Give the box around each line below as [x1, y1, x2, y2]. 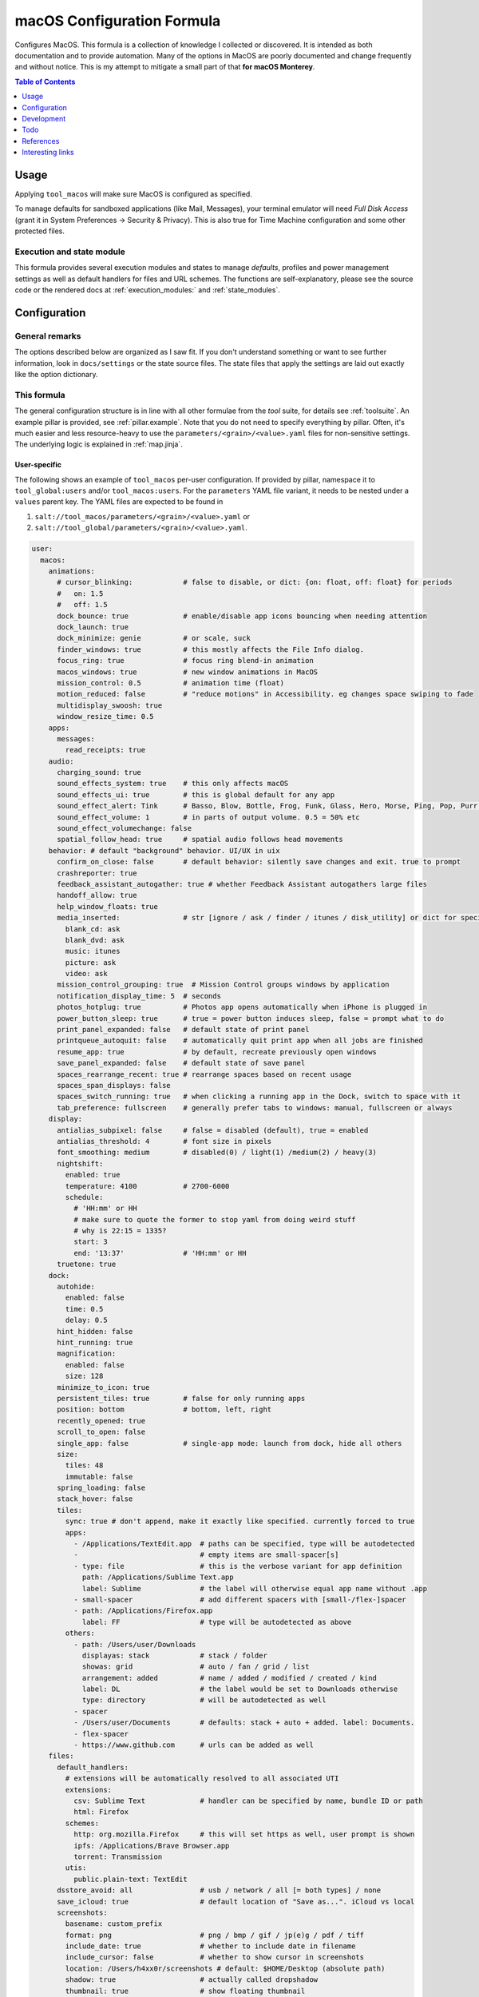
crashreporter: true [57, 868, 137, 878]
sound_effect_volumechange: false [57, 824, 192, 833]
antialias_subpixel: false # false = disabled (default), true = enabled [57, 1126, 369, 1134]
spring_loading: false [57, 1483, 146, 1493]
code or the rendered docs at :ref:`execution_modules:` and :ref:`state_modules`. [14, 285, 281, 295]
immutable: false [65, 1472, 133, 1481]
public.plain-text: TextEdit [73, 1874, 188, 1884]
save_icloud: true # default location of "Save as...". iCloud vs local [57, 1897, 415, 1906]
